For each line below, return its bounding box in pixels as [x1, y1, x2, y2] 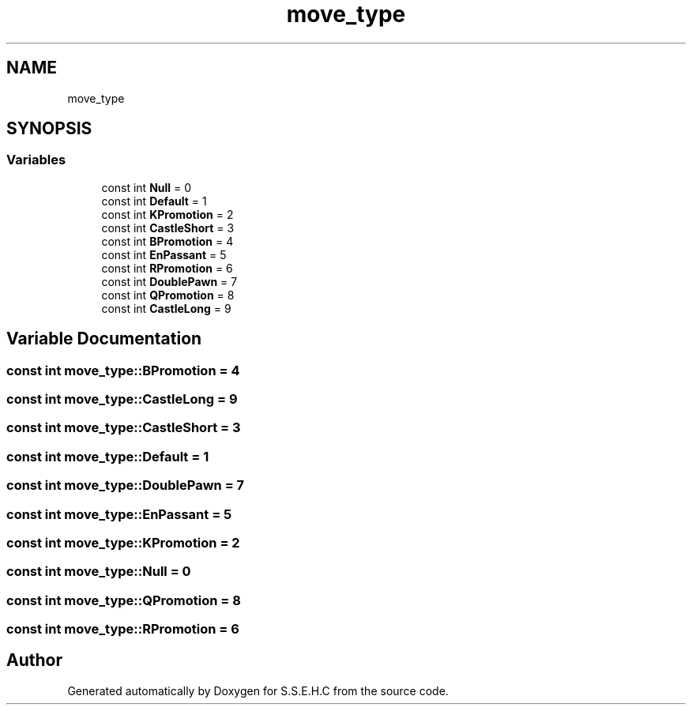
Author [6, 650, 62, 671]
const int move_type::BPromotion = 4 [6, 362, 240, 378]
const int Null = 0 [101, 180, 192, 194]
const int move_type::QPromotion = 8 [6, 592, 241, 608]
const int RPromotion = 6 [101, 261, 233, 275]
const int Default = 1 [101, 194, 207, 208]
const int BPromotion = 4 [101, 234, 234, 248]
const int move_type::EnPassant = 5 [6, 506, 232, 522]
